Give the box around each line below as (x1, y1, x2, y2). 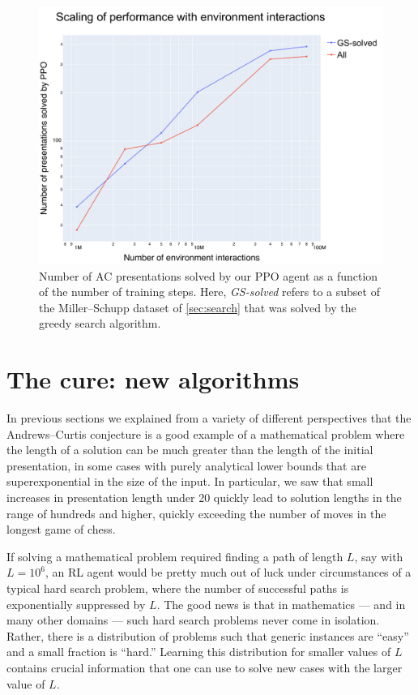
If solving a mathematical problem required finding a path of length (6, 547, 343, 564)
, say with (354, 547, 403, 564)
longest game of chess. (6, 521, 116, 538)
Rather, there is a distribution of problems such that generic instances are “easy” (6, 627, 409, 644)
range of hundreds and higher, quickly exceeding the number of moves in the (6, 504, 386, 521)
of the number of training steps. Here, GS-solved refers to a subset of (39, 283, 380, 300)
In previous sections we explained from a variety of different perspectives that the (6, 410, 412, 427)
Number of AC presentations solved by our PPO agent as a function (39, 267, 378, 284)
